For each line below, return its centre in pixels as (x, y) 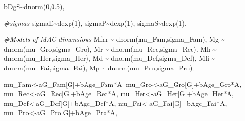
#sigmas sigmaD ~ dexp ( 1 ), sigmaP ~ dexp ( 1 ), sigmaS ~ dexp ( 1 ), (95, 23)
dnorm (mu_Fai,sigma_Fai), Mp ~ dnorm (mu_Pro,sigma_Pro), (99, 67)
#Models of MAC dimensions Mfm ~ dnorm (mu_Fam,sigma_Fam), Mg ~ (114, 39)
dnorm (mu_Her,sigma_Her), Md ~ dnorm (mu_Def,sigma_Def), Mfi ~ (110, 58)
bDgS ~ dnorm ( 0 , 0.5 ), (34, 6)
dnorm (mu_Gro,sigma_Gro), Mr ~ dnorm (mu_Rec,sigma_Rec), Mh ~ (110, 48)
